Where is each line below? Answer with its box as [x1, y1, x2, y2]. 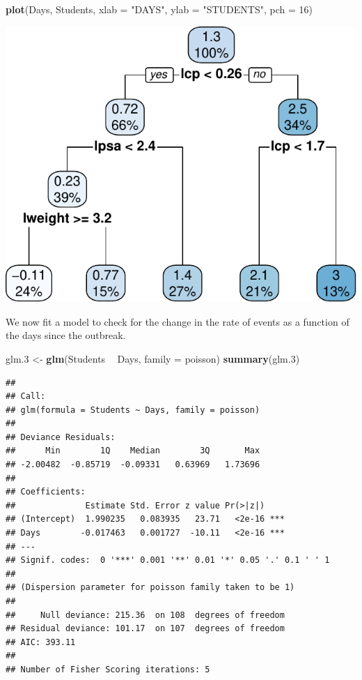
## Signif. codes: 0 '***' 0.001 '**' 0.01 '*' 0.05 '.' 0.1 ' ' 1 [6, 555, 330, 566]
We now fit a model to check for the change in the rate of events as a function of [6, 314, 349, 328]
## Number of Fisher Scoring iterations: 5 [6, 664, 210, 674]
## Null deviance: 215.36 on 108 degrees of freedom [6, 610, 285, 620]
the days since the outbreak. [6, 328, 126, 342]
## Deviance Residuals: [6, 432, 116, 442]
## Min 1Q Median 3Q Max [6, 446, 260, 456]
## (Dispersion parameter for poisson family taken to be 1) [6, 582, 295, 593]
